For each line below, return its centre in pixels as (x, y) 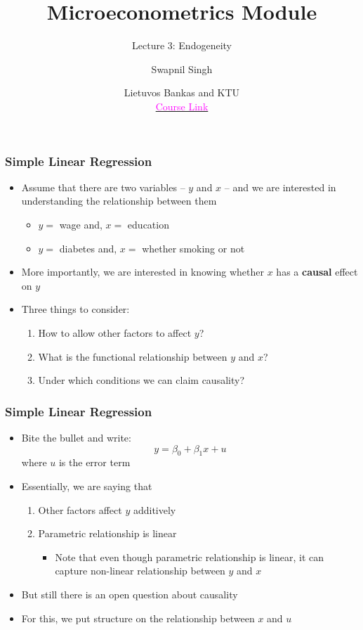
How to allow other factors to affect (115, 332)
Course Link (182, 106)
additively (154, 509)
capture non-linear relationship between (140, 571)
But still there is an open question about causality (130, 594)
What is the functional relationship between (133, 356)
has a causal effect (317, 272)
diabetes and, (88, 248)
